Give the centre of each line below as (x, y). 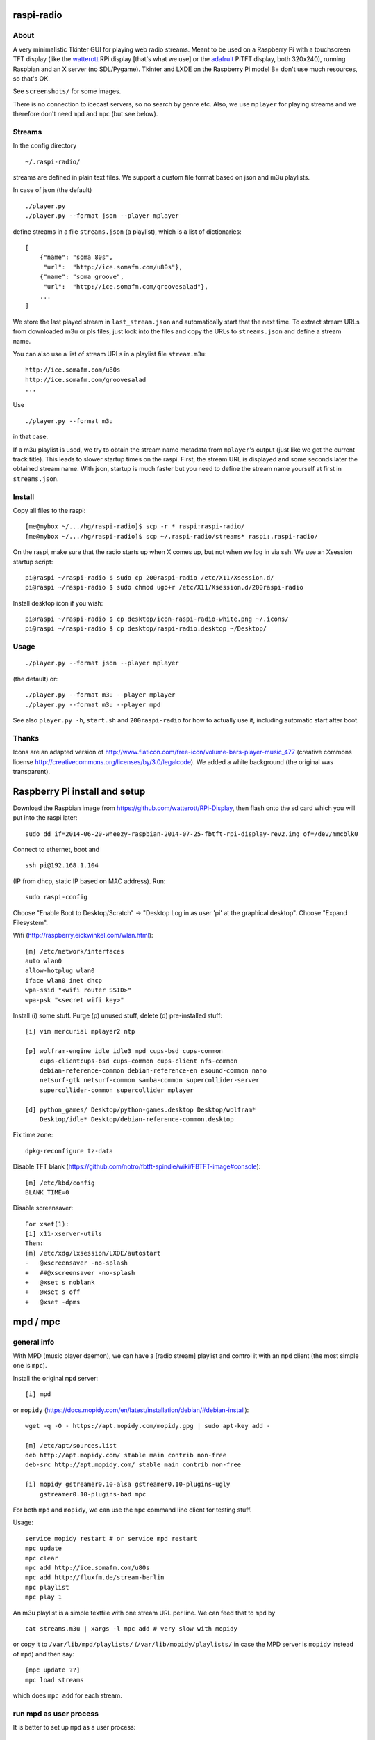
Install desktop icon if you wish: (58, 603)
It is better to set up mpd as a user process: (74, 1727)
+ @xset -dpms (53, 1302)
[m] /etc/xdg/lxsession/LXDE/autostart (93, 1253)
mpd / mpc (36, 1321)
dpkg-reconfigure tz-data (69, 1151)
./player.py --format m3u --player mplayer (100, 695)
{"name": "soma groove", (82, 277)
